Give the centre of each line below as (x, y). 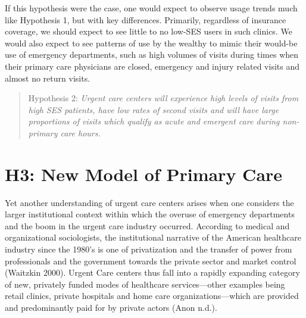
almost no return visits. (48, 78)
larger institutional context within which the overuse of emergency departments (150, 214)
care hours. (80, 132)
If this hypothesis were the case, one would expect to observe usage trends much (151, 8)
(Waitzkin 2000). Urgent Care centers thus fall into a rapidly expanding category (152, 272)
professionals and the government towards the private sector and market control (151, 261)
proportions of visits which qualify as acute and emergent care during (154, 121)
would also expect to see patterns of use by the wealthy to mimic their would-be (151, 43)
